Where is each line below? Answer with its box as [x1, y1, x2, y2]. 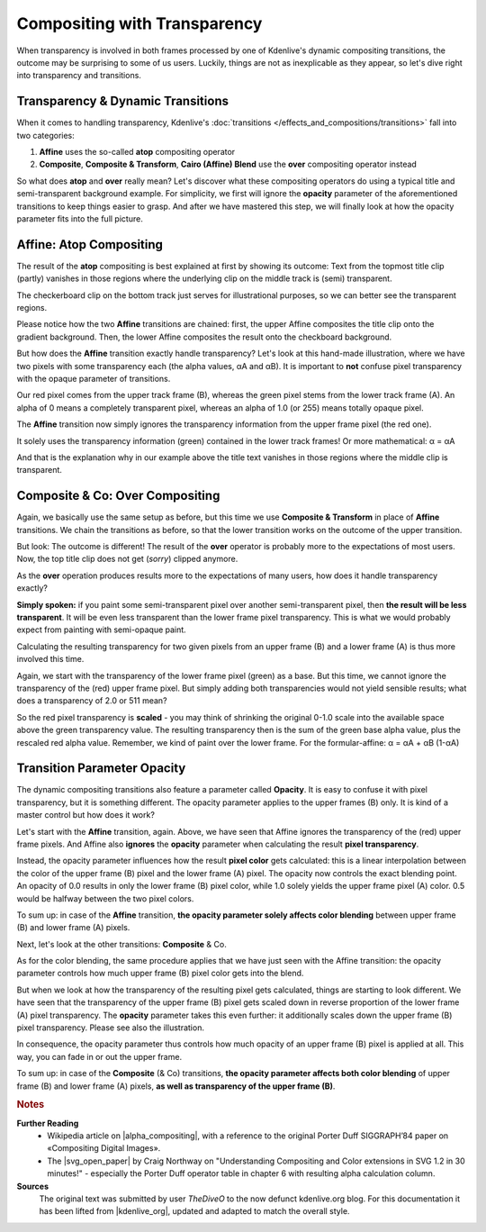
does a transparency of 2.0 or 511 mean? [16, 695, 167, 706]
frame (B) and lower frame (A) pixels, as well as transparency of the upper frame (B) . [16, 1081, 336, 1092]
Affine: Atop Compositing [16, 237, 164, 252]
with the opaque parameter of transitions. [16, 374, 171, 384]
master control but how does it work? [16, 810, 155, 820]
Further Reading [16, 1118, 79, 1128]
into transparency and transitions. [16, 70, 141, 81]
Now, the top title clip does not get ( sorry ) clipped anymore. [16, 554, 238, 565]
